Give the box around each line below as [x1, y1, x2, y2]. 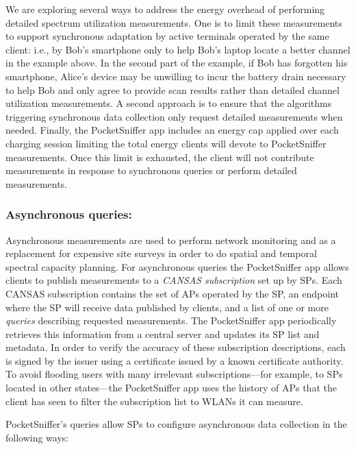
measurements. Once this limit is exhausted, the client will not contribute [5, 149, 314, 164]
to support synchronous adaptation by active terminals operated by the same [5, 29, 329, 43]
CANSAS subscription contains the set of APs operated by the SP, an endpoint [5, 286, 340, 300]
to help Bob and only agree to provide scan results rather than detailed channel [5, 82, 340, 97]
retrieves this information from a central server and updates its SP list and [5, 326, 320, 341]
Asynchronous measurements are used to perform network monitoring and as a [5, 232, 336, 247]
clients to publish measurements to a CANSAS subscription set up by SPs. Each [5, 273, 342, 287]
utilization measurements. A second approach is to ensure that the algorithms [5, 96, 332, 110]
